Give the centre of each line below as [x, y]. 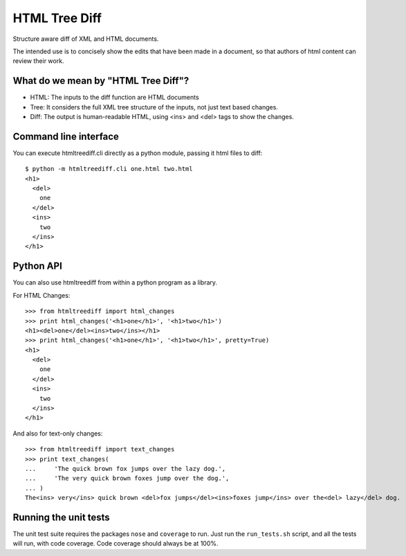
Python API [37, 266]
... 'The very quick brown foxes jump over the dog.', [127, 478]
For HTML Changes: [41, 295]
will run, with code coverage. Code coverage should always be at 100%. [116, 544]
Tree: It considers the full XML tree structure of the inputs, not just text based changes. [154, 107]
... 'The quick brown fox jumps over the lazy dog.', [126, 468]
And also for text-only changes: [58, 433]
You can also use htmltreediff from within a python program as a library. [115, 283]
